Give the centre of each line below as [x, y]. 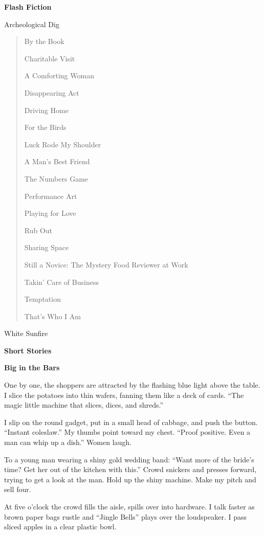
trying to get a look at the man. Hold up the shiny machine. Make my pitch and [130, 479]
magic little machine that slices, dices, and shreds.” [84, 405]
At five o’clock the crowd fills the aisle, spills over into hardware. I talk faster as [129, 506]
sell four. [18, 489]
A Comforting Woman [59, 75]
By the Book [44, 41]
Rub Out [38, 230]
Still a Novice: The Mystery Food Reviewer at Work [106, 264]
